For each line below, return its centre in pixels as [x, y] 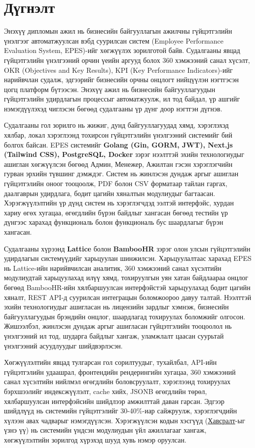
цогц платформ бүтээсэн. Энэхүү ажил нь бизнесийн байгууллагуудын [110, 89]
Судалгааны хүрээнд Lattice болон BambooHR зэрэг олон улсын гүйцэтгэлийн [127, 248]
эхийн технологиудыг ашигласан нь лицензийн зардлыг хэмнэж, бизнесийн [116, 307]
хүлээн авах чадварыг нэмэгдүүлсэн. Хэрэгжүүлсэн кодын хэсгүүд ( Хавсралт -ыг [125, 420]
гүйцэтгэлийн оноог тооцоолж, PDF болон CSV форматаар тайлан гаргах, [116, 183]
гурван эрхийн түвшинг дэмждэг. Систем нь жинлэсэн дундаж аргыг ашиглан [121, 174]
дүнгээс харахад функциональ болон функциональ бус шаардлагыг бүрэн [114, 222]
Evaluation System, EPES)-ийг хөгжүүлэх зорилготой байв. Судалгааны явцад [122, 50]
